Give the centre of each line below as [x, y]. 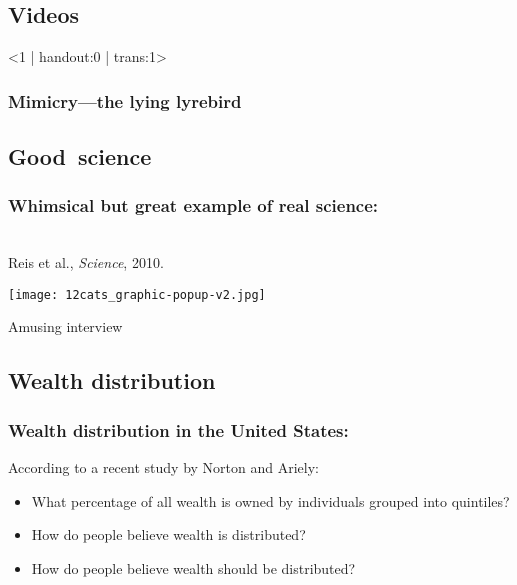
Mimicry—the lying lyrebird [125, 100]
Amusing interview [65, 326]
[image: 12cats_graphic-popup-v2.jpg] [137, 294]
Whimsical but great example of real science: [193, 205]
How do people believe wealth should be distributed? [193, 567]
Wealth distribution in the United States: [178, 429]
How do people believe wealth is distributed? [168, 534]
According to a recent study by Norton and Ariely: [163, 467]
